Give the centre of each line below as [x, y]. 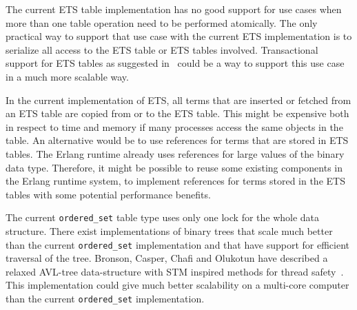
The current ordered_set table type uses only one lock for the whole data [163, 217]
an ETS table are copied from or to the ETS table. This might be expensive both [177, 113]
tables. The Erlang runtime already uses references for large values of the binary [175, 153]
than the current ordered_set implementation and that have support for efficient [178, 244]
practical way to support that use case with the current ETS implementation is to [179, 36]
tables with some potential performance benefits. [108, 194]
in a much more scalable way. [67, 76]
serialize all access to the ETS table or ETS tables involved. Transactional [162, 49]
